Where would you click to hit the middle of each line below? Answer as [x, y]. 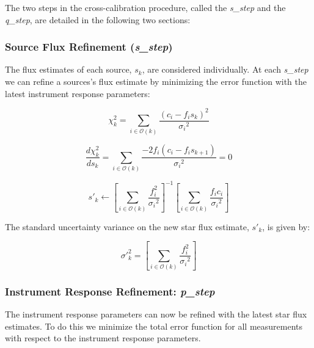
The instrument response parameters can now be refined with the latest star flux [156, 314]
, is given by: [286, 226]
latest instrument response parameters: [78, 93]
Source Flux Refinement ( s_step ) [89, 47]
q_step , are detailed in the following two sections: [98, 19]
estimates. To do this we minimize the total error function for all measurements [154, 326]
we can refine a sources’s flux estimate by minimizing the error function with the [156, 81]
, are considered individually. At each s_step [225, 69]
